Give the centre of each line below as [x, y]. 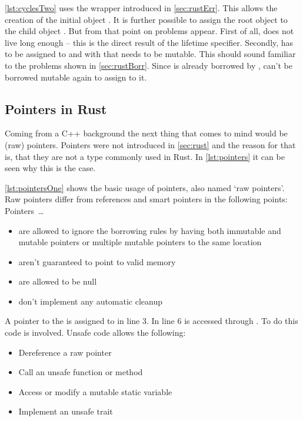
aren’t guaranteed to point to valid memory [97, 261]
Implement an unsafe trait [66, 411]
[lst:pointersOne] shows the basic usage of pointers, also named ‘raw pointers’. [145, 187]
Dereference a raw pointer [65, 352]
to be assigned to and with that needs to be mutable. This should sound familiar [150, 54]
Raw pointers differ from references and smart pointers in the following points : [146, 199]
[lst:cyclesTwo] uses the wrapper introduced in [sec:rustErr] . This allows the [141, 8]
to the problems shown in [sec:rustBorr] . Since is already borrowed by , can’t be [149, 65]
